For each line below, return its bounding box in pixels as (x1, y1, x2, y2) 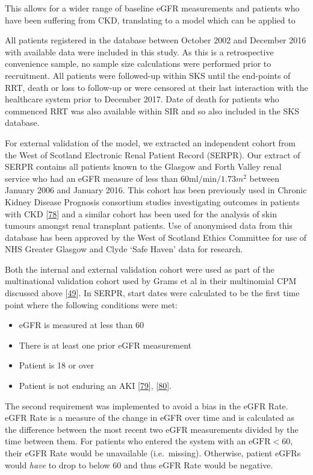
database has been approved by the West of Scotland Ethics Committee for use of (5, 231, 307, 243)
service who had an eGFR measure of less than (5, 172, 178, 184)
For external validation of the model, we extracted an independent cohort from (5, 136, 296, 149)
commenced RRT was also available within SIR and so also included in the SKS (5, 104, 299, 117)
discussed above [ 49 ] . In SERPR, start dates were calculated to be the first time (5, 287, 300, 299)
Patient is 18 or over (19, 359, 95, 371)
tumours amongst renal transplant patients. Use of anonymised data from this (5, 219, 293, 232)
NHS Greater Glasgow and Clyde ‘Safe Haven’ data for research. (5, 243, 243, 255)
